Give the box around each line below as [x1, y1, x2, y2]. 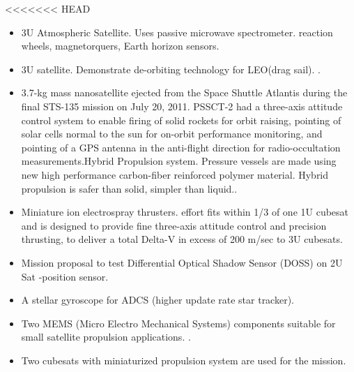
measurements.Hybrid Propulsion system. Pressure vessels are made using [21, 154, 337, 168]
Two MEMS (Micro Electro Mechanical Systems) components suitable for [21, 315, 336, 330]
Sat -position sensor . [21, 269, 109, 283]
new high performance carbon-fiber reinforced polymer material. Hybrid [21, 167, 329, 181]
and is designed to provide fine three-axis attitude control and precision [21, 218, 327, 232]
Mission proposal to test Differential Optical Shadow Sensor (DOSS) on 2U [21, 255, 343, 269]
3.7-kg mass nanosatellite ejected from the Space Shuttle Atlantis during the [21, 85, 348, 100]
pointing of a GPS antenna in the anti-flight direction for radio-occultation [21, 140, 341, 154]
